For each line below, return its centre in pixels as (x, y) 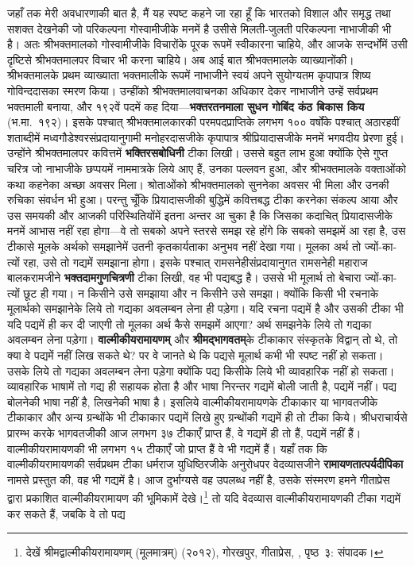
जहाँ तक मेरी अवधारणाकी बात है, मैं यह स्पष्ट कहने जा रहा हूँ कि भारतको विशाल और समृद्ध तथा (199, 13)
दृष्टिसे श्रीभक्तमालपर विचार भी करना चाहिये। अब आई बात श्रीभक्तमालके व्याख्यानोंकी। (181, 59)
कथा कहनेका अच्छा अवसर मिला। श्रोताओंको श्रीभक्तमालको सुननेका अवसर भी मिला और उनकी (198, 184)
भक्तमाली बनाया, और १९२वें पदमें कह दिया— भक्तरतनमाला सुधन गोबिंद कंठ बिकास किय (186, 106)
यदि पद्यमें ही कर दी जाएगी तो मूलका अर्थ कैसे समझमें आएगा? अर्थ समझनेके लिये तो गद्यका (190, 323)
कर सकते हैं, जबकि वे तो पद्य (66, 513)
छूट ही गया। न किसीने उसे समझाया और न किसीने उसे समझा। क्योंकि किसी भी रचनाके (201, 293)
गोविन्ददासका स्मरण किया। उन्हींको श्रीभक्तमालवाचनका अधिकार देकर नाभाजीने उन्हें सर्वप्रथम (193, 90)
